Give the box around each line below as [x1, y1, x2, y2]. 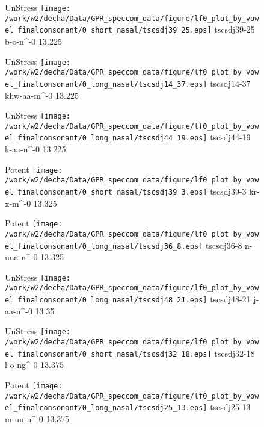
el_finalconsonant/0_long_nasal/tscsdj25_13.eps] [5, 404, 207, 413]
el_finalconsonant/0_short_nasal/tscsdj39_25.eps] [5, 26, 212, 35]
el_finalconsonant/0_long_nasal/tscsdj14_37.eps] [5, 79, 207, 89]
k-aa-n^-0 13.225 [5, 143, 66, 155]
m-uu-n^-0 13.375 [5, 412, 70, 425]
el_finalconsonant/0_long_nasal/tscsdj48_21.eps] [5, 296, 207, 305]
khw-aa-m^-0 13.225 [5, 89, 79, 101]
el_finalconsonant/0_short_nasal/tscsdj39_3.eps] [5, 188, 207, 196]
